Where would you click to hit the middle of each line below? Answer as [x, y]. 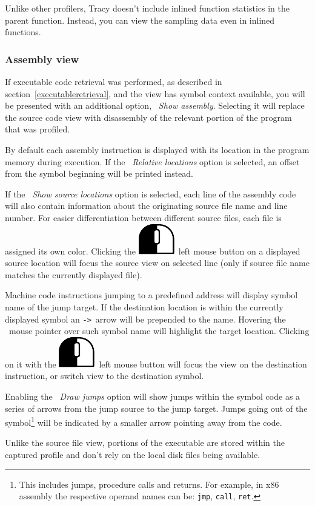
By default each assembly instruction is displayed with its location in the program [157, 149]
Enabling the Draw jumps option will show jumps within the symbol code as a [153, 396]
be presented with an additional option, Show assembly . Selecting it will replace [155, 105]
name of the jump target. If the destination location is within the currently [144, 306]
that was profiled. [38, 129]
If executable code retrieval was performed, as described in [114, 81]
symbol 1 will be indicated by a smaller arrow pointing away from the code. [144, 421]
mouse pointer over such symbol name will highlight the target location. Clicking [159, 331]
